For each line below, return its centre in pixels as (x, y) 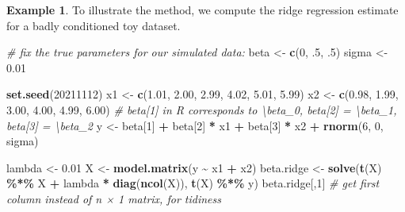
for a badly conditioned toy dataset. (94, 25)
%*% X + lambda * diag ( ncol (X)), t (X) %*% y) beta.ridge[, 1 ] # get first (193, 183)
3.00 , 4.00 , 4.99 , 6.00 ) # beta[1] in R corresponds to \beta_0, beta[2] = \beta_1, (202, 109)
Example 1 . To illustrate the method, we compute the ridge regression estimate (202, 10)
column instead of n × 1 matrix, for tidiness (114, 198)
